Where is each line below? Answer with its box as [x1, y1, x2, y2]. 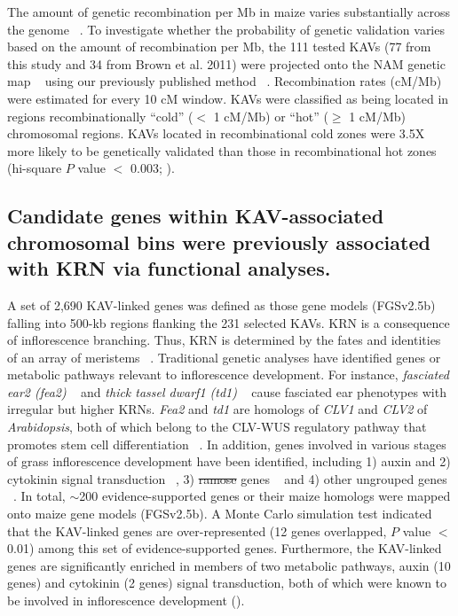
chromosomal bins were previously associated [7, 228, 430, 255]
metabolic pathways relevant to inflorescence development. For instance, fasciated [7, 365, 450, 384]
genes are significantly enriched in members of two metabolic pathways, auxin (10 [7, 556, 451, 574]
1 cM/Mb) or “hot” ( [213, 106, 328, 125]
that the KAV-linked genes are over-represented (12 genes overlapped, [7, 521, 387, 540]
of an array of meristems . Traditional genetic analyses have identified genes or [7, 347, 441, 366]
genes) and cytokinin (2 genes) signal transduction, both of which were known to [7, 573, 447, 592]
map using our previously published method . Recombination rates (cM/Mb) [7, 72, 442, 90]
